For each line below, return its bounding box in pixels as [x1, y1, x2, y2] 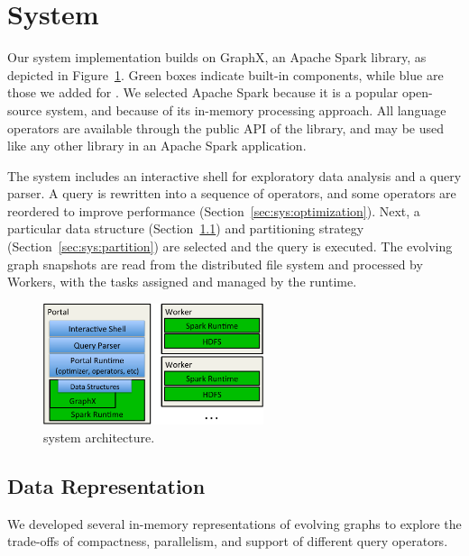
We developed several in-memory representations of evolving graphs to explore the [7, 514, 462, 533]
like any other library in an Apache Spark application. [7, 136, 307, 155]
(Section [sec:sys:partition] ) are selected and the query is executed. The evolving [7, 237, 453, 256]
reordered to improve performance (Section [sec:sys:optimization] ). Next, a [7, 201, 420, 220]
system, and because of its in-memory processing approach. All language [45, 100, 446, 119]
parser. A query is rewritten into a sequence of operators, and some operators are [7, 184, 456, 203]
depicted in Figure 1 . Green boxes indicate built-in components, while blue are [7, 65, 444, 84]
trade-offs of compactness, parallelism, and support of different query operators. [7, 532, 448, 551]
